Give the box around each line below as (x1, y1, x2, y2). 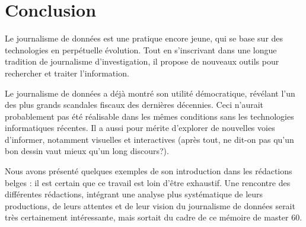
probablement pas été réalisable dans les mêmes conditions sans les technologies (5, 110, 294, 122)
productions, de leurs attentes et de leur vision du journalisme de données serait (5, 199, 295, 212)
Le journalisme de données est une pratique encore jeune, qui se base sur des (5, 32, 283, 44)
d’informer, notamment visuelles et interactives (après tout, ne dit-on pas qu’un (5, 133, 294, 145)
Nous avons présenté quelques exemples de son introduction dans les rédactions (5, 165, 292, 177)
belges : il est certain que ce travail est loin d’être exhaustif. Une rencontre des (5, 176, 291, 188)
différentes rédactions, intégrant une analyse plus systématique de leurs (5, 188, 263, 200)
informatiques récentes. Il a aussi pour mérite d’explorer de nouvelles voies (5, 122, 275, 134)
